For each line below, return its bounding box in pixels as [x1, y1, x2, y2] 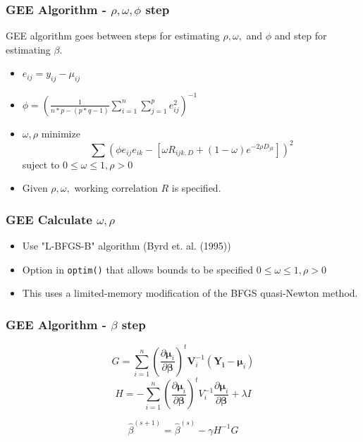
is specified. [171, 180, 221, 195]
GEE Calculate [6, 210, 92, 228]
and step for [274, 28, 327, 43]
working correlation [74, 180, 158, 195]
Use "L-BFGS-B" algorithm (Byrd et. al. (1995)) [22, 238, 231, 253]
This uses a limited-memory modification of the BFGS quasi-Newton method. [22, 286, 358, 300]
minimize [41, 125, 80, 140]
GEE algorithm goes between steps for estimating [6, 28, 220, 43]
